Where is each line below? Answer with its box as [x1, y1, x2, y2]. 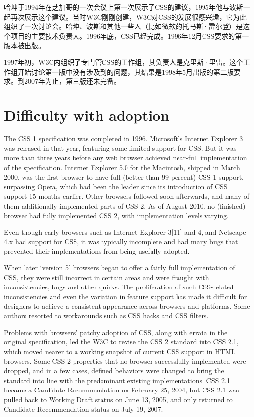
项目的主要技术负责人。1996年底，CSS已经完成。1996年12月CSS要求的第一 [10, 30, 249, 41]
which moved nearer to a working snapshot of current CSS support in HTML [4, 346, 236, 356]
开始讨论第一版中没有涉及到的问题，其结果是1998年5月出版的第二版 [17, 66, 234, 77]
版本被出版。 [4, 40, 45, 51]
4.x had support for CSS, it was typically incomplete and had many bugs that [4, 236, 238, 246]
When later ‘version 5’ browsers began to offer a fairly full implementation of [4, 262, 235, 272]
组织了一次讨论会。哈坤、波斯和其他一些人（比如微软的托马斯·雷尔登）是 [4, 21, 243, 31]
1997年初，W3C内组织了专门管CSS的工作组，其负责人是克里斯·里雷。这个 [4, 56, 244, 67]
